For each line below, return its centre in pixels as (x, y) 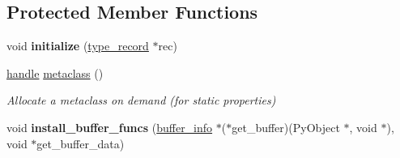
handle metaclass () (55, 73)
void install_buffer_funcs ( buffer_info (110, 127)
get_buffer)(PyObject (286, 127)
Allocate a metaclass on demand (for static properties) (141, 100)
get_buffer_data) (81, 143)
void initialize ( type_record (78, 46)
